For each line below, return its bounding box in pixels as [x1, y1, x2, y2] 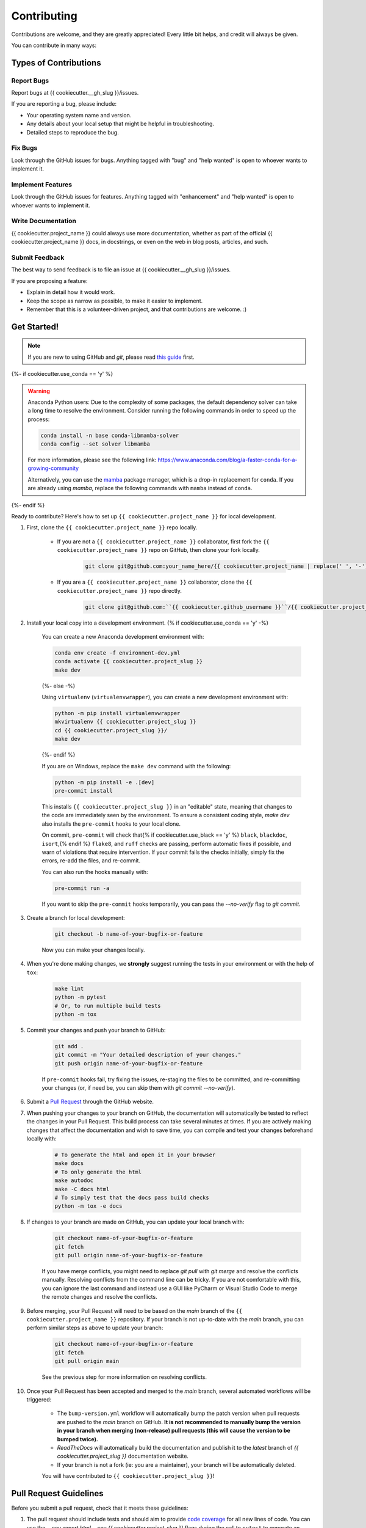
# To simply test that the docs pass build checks [54, 1194, 210, 1201]
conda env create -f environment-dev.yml [54, 649, 181, 656]
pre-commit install [54, 787, 113, 794]
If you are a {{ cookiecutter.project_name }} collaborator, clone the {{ [57, 578, 253, 586]
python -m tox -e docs [54, 1203, 123, 1210]
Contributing [11, 9, 77, 23]
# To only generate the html [54, 1168, 142, 1175]
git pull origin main [54, 1357, 120, 1365]
